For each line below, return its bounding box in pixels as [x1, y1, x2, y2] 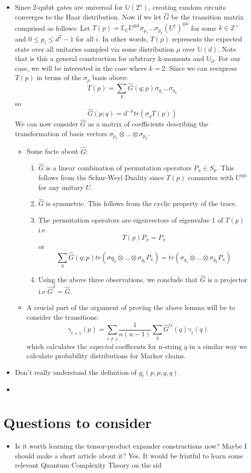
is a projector [208, 274, 248, 285]
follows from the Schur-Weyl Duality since [38, 172, 164, 183]
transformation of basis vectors [15, 128, 107, 138]
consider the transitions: [26, 311, 99, 322]
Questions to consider [3, 412, 152, 432]
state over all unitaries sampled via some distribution [15, 43, 174, 54]
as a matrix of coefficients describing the [87, 119, 209, 129]
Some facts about [26, 146, 79, 156]
